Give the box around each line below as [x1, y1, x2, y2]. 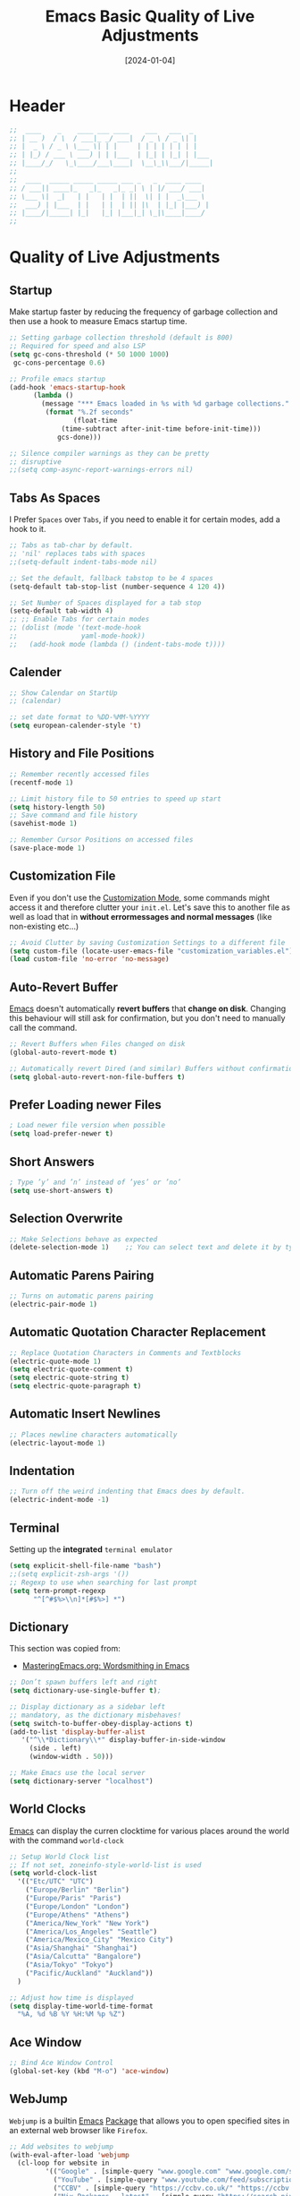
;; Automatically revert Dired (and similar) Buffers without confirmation [9, 1064, 297, 1073]
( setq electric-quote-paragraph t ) [9, 1382, 142, 1391]
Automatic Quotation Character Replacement [9, 1325, 266, 1340]
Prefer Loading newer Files [9, 1097, 162, 1112]
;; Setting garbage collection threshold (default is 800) [9, 333, 234, 342]
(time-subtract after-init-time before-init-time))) [61, 424, 262, 433]
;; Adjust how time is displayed [9, 1993, 134, 2003]
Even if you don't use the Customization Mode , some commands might [9, 892, 271, 903]
